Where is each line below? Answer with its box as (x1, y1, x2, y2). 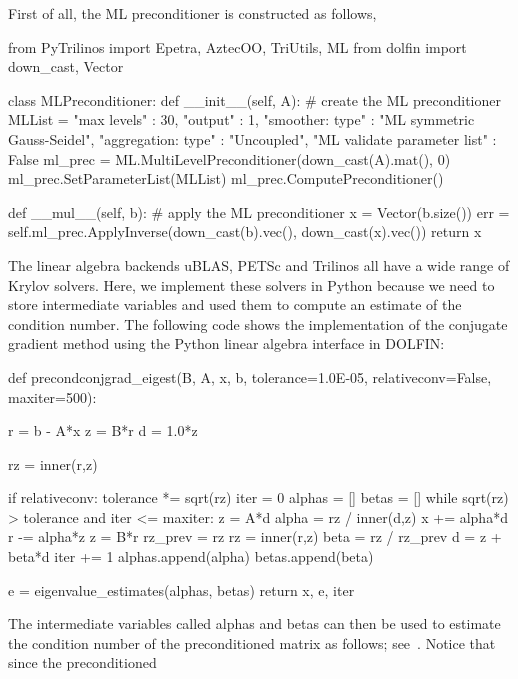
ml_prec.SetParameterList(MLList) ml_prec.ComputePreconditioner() (8, 168, 444, 189)
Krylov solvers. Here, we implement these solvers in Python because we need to (8, 274, 495, 295)
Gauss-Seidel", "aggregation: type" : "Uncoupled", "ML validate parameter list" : (8, 128, 497, 149)
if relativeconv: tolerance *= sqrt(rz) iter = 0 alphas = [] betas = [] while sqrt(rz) (8, 487, 509, 508)
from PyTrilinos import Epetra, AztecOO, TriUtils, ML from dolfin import (8, 36, 467, 57)
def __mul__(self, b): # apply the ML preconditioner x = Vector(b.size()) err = (8, 201, 510, 222)
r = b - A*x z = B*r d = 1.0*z (8, 420, 198, 441)
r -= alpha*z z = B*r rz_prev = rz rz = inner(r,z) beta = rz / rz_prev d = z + (8, 526, 502, 547)
